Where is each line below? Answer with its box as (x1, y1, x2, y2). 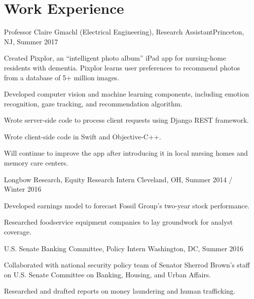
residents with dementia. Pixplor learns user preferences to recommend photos (4, 62, 240, 72)
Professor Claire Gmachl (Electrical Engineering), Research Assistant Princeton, (4, 27, 244, 37)
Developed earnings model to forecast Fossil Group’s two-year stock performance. (4, 200, 250, 210)
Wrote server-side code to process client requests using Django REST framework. (4, 115, 249, 125)
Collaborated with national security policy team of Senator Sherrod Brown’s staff (4, 260, 250, 270)
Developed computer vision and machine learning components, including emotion (4, 89, 249, 99)
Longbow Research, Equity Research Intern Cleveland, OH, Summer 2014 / (4, 174, 233, 184)
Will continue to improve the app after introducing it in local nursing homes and (4, 148, 248, 158)
